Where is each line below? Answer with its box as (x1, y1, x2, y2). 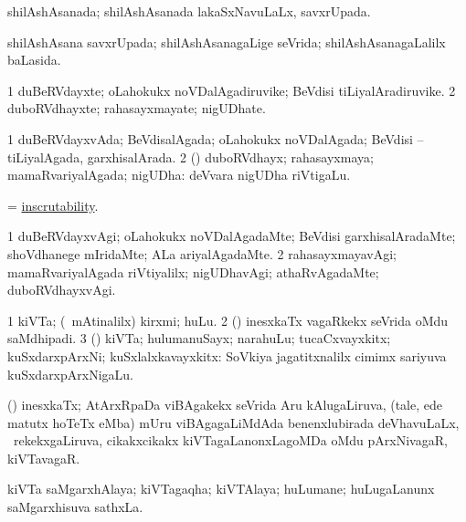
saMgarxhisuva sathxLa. (7, 497, 143, 517)
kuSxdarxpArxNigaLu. (7, 364, 133, 383)
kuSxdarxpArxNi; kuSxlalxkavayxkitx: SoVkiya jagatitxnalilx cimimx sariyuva (7, 346, 447, 365)
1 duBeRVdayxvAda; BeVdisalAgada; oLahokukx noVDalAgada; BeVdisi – (7, 129, 424, 148)
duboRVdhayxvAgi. (7, 280, 116, 299)
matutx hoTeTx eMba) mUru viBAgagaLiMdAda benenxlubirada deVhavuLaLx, (7, 412, 460, 432)
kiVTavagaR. (7, 448, 80, 467)
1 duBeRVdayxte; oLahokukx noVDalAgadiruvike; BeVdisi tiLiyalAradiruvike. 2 (7, 80, 456, 99)
